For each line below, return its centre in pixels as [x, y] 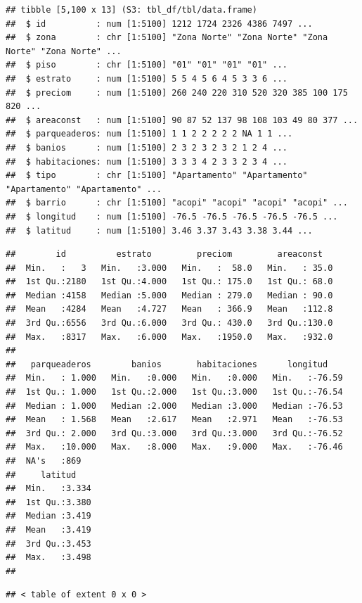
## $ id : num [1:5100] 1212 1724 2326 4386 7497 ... [159, 24]
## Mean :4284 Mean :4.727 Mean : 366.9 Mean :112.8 [169, 309]
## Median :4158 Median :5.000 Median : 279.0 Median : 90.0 [169, 295]
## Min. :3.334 [49, 489]
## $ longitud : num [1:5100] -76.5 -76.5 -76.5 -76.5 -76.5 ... [172, 216]
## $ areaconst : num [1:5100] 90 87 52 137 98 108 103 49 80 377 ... [182, 120]
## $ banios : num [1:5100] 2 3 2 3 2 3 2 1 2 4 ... [147, 147]
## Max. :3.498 [49, 558]
